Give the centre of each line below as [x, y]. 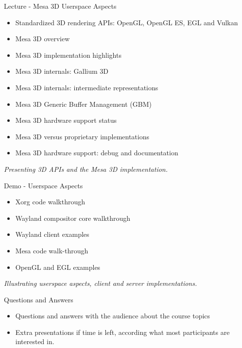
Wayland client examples [52, 234]
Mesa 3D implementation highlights [68, 55]
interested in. [35, 341]
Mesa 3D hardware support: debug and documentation [97, 153]
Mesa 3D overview [43, 39]
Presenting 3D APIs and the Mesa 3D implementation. [86, 169]
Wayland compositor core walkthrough [73, 218]
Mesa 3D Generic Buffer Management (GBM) [83, 104]
